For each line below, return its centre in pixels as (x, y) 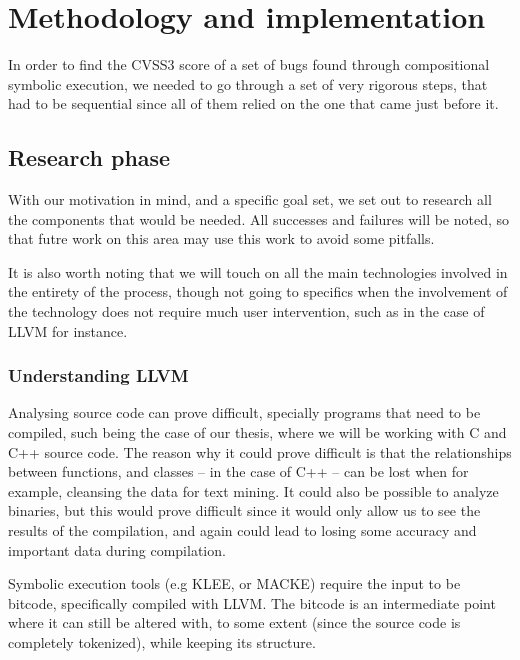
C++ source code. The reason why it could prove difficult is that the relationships (260, 451)
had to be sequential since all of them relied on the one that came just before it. (253, 103)
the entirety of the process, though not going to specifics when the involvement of (258, 291)
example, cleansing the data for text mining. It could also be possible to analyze (253, 490)
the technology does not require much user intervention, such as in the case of (246, 311)
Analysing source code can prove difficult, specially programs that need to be (244, 412)
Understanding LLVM (98, 375)
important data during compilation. (117, 549)
